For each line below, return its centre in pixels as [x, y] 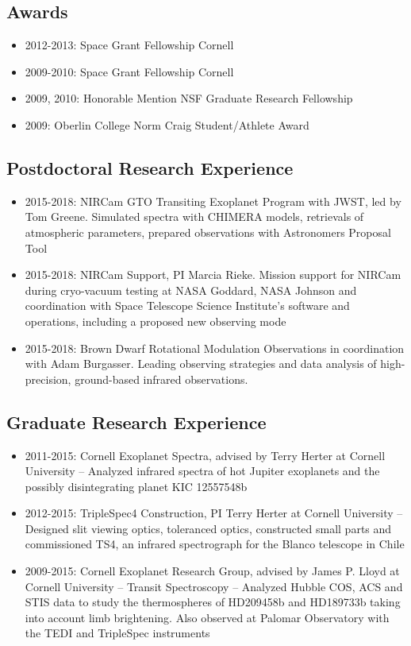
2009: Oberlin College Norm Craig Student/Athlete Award [167, 124]
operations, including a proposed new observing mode [156, 321]
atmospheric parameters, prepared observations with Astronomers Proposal [208, 232]
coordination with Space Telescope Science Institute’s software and [187, 306]
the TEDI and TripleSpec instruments [117, 633]
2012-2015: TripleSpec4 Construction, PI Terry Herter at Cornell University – [214, 513]
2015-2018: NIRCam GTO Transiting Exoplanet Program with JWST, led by [213, 201]
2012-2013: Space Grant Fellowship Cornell [129, 45]
